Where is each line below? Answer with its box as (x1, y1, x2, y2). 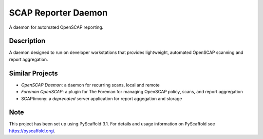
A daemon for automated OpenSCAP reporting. (9, 24, 104, 30)
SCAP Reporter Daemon (9, 7, 108, 18)
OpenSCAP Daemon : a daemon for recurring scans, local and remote (21, 82, 160, 87)
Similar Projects (9, 69, 58, 77)
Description (9, 37, 46, 45)
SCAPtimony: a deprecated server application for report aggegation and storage (21, 95, 182, 102)
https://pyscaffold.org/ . (9, 128, 56, 134)
